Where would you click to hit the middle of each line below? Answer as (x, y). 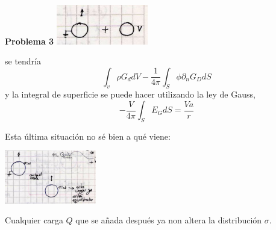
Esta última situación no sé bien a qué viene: (88, 136)
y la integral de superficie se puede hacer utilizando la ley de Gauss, (130, 94)
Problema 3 (30, 41)
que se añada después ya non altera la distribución (169, 220)
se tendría (23, 61)
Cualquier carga (34, 220)
